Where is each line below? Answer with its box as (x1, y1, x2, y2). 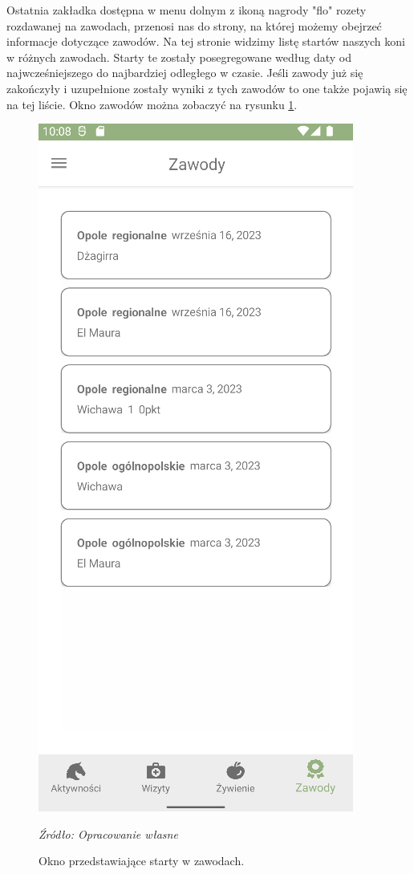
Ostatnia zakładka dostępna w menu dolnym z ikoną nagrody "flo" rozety (6, 2, 367, 18)
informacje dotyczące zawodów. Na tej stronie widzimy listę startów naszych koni (6, 33, 405, 50)
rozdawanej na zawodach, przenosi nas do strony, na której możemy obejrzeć (6, 17, 382, 34)
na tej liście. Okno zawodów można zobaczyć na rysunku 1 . (6, 96, 298, 112)
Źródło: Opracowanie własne (39, 825, 178, 842)
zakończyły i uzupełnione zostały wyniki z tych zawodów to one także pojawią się (6, 79, 408, 96)
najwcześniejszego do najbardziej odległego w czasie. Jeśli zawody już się (6, 64, 363, 81)
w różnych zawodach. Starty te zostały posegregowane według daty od (6, 48, 352, 65)
